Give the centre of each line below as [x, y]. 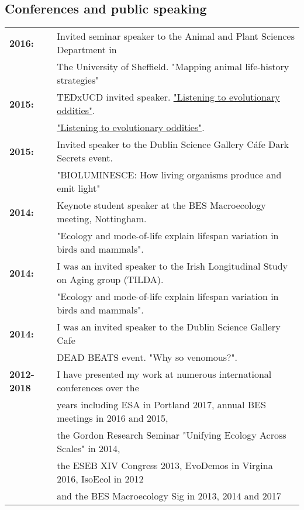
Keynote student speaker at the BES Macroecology [161, 205]
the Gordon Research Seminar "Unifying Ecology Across [172, 435]
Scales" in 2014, [89, 449]
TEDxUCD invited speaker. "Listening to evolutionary [168, 97]
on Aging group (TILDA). [110, 280]
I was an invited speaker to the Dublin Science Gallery [169, 327]
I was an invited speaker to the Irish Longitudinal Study [172, 266]
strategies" [78, 80]
